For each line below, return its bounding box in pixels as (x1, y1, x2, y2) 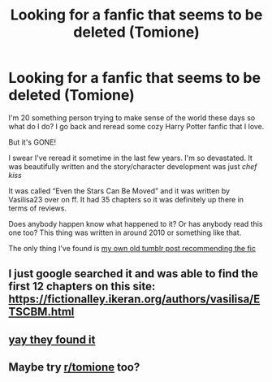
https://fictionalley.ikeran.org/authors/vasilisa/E (8, 293, 261, 306)
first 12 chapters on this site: (8, 280, 156, 293)
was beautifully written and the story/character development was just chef (8, 161, 257, 171)
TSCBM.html (8, 305, 75, 319)
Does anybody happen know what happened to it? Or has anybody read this (8, 219, 263, 228)
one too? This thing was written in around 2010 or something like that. (8, 228, 242, 237)
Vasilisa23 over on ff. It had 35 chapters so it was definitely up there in (8, 194, 244, 204)
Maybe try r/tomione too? (8, 360, 140, 375)
